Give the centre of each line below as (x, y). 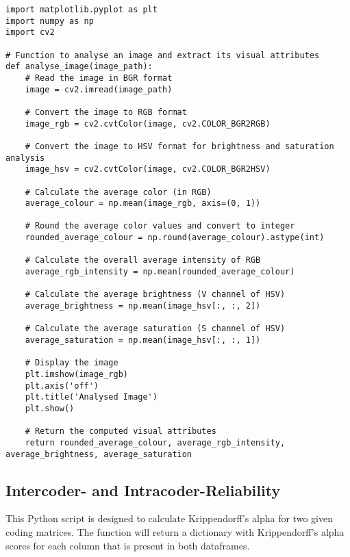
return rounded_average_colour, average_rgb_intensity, (155, 442)
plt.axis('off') (62, 386)
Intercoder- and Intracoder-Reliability (143, 490)
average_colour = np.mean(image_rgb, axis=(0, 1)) (143, 204)
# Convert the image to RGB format (106, 112)
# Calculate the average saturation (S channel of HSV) (155, 329)
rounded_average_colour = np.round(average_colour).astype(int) (175, 238)
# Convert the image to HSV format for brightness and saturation (179, 146)
